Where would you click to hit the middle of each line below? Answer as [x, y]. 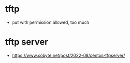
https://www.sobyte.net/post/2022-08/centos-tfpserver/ [68, 55]
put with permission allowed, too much [51, 22]
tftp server [27, 42]
